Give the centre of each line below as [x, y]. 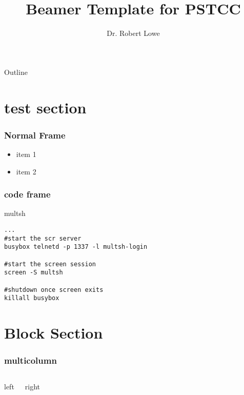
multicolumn [30, 360]
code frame [27, 194]
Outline [16, 72]
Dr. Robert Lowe [133, 33]
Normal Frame [35, 135]
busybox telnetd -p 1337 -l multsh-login [76, 247]
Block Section [54, 332]
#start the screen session [50, 264]
